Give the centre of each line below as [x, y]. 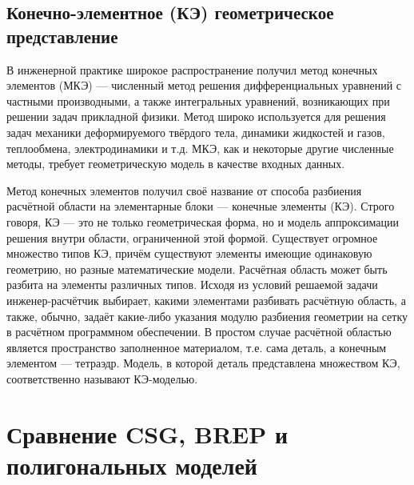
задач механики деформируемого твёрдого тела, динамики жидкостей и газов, [196, 132]
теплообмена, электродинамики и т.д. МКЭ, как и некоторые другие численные [200, 148]
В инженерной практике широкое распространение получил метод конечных [192, 69]
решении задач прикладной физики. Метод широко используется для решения [196, 116]
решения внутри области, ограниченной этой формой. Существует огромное [192, 237]
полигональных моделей [132, 465]
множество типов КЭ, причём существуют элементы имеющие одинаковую [189, 253]
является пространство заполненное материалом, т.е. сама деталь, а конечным [197, 347]
